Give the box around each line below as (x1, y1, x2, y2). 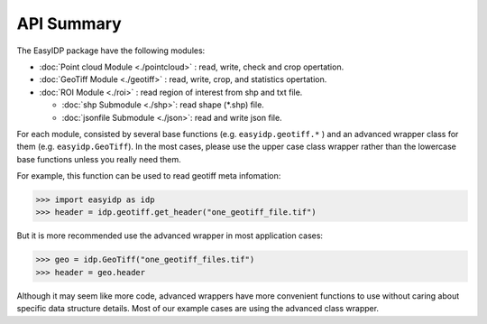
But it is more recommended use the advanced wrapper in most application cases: (16, 230, 324, 241)
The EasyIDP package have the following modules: (16, 45, 206, 56)
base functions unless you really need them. (16, 153, 182, 164)
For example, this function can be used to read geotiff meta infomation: (16, 171, 281, 181)
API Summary (16, 14, 122, 33)
